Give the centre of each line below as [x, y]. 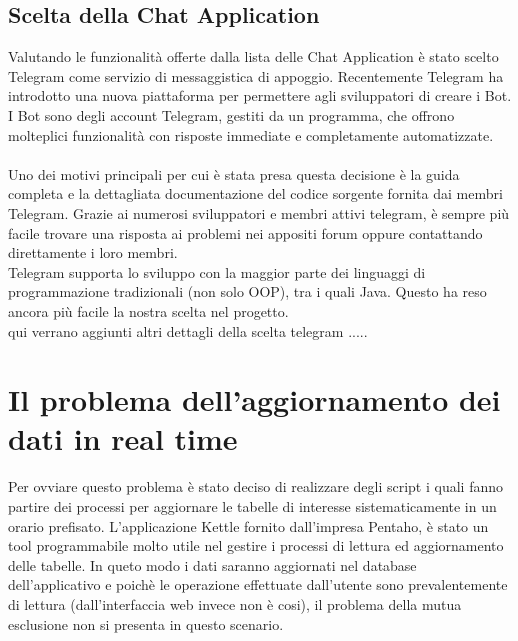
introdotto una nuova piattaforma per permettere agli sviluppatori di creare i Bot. [260, 95]
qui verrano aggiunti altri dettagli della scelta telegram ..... [188, 330]
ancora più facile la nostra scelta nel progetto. [148, 310]
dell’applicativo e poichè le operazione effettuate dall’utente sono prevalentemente [258, 584]
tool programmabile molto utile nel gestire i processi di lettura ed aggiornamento [256, 545]
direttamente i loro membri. [93, 252]
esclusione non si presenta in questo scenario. [146, 623]
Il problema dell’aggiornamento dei [254, 399]
